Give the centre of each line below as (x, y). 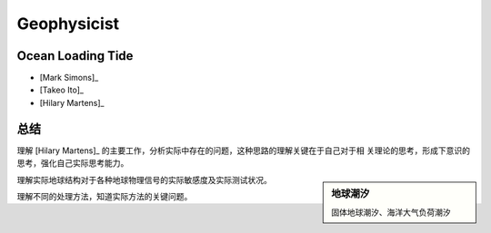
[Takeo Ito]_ (61, 90)
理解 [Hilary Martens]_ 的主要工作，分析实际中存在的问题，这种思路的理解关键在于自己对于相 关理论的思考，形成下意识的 (244, 150)
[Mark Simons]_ (69, 78)
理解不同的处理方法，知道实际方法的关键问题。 (105, 196)
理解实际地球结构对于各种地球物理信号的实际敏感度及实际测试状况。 (144, 180)
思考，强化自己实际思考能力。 (73, 163)
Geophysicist (68, 24)
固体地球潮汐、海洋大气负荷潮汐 (391, 212)
